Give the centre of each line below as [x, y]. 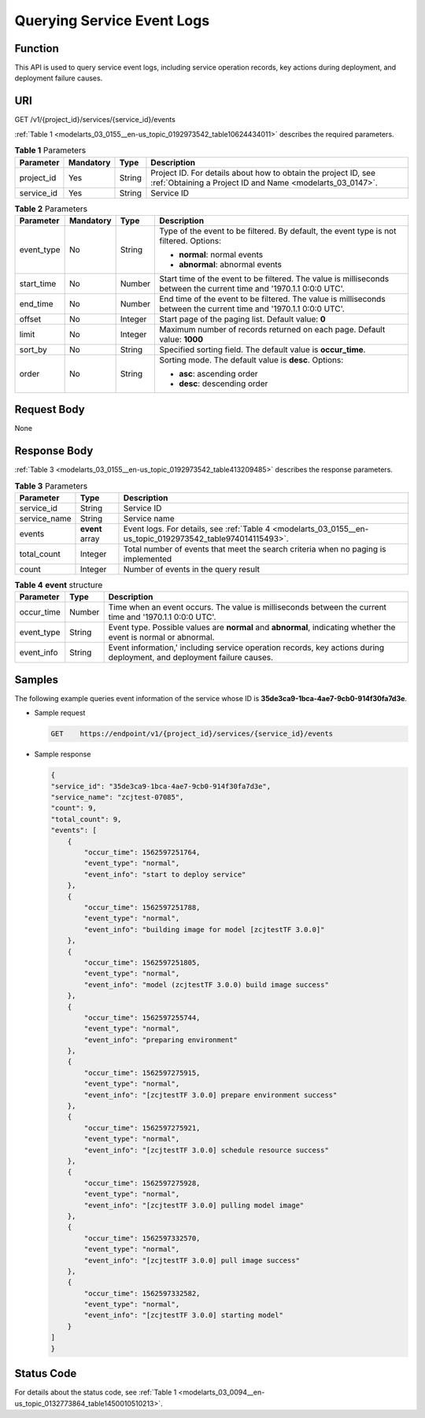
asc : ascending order [218, 373]
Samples [37, 679]
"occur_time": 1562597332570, [142, 1238]
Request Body [50, 410]
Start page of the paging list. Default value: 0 [242, 319]
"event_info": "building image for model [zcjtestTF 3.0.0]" [204, 929]
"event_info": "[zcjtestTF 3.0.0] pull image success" [192, 1260]
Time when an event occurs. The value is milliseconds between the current [248, 607]
